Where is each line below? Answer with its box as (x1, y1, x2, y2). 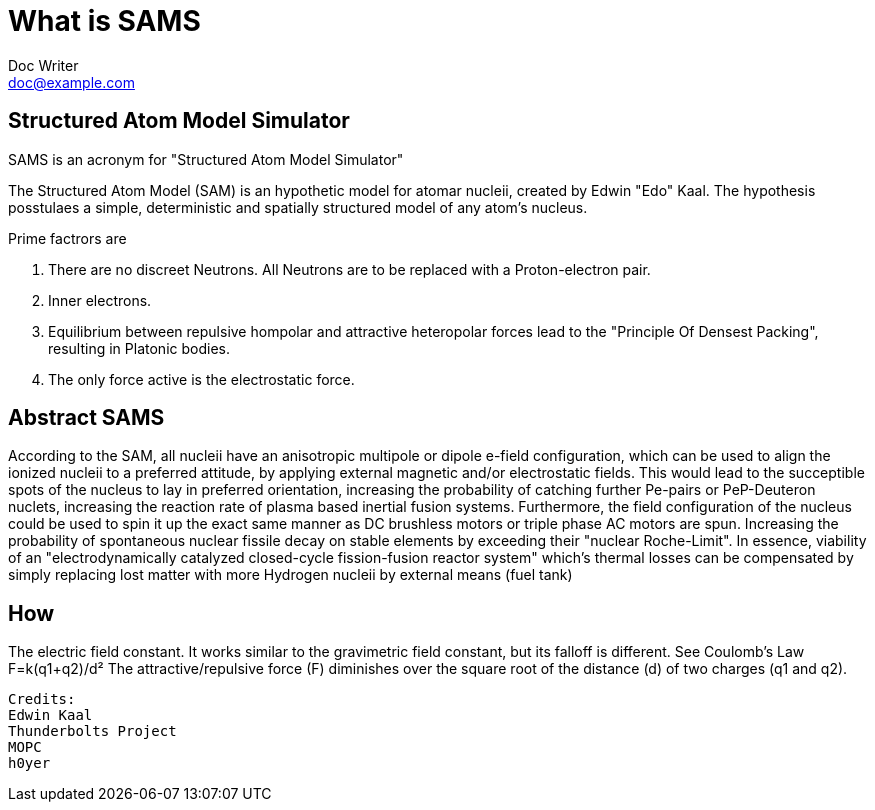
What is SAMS (8, 4, 201, 38)
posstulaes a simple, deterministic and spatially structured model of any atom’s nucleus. (8, 198, 588, 216)
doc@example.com (8, 73, 135, 91)
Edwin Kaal (8, 707, 93, 724)
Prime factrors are (8, 229, 127, 247)
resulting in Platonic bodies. (48, 339, 230, 357)
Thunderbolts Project (8, 723, 177, 740)
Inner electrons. (48, 291, 152, 309)
